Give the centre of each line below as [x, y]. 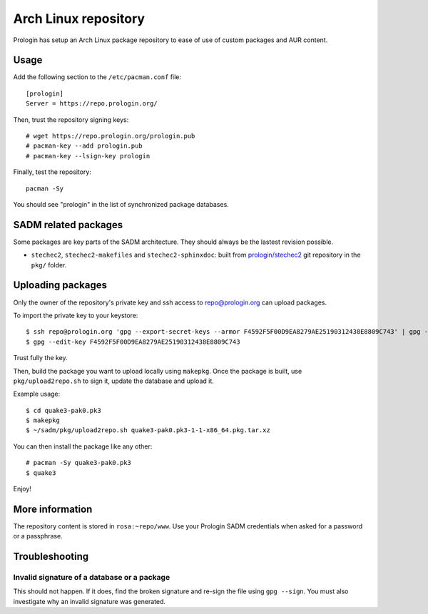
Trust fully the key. [40, 358]
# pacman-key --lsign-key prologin [88, 156]
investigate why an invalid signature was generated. [90, 601]
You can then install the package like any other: [83, 446]
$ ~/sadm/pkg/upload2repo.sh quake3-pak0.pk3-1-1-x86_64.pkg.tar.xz [148, 430]
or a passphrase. [38, 536]
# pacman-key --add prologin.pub [84, 146]
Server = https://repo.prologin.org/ [92, 104]
